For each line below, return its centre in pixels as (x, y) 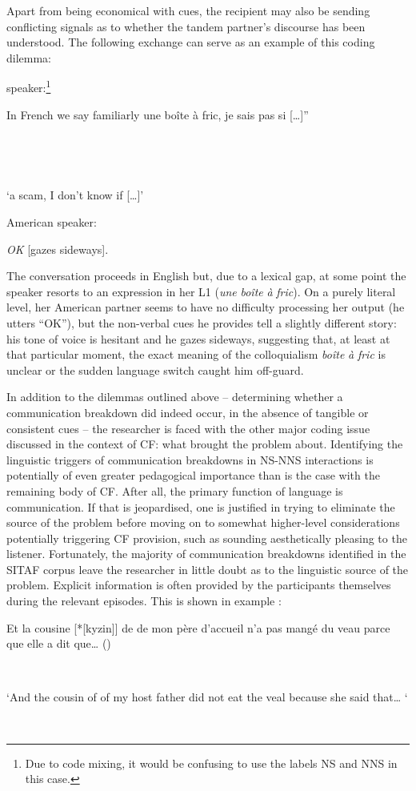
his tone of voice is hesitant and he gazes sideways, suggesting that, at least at (198, 338)
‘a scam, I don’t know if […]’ (75, 195)
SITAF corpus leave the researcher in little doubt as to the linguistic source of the (208, 569)
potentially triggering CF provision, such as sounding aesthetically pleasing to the (207, 538)
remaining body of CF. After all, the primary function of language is (175, 490)
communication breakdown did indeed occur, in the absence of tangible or (188, 412)
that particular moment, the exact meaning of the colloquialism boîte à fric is (196, 354)
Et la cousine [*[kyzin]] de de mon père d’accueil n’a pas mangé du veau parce (198, 627)
